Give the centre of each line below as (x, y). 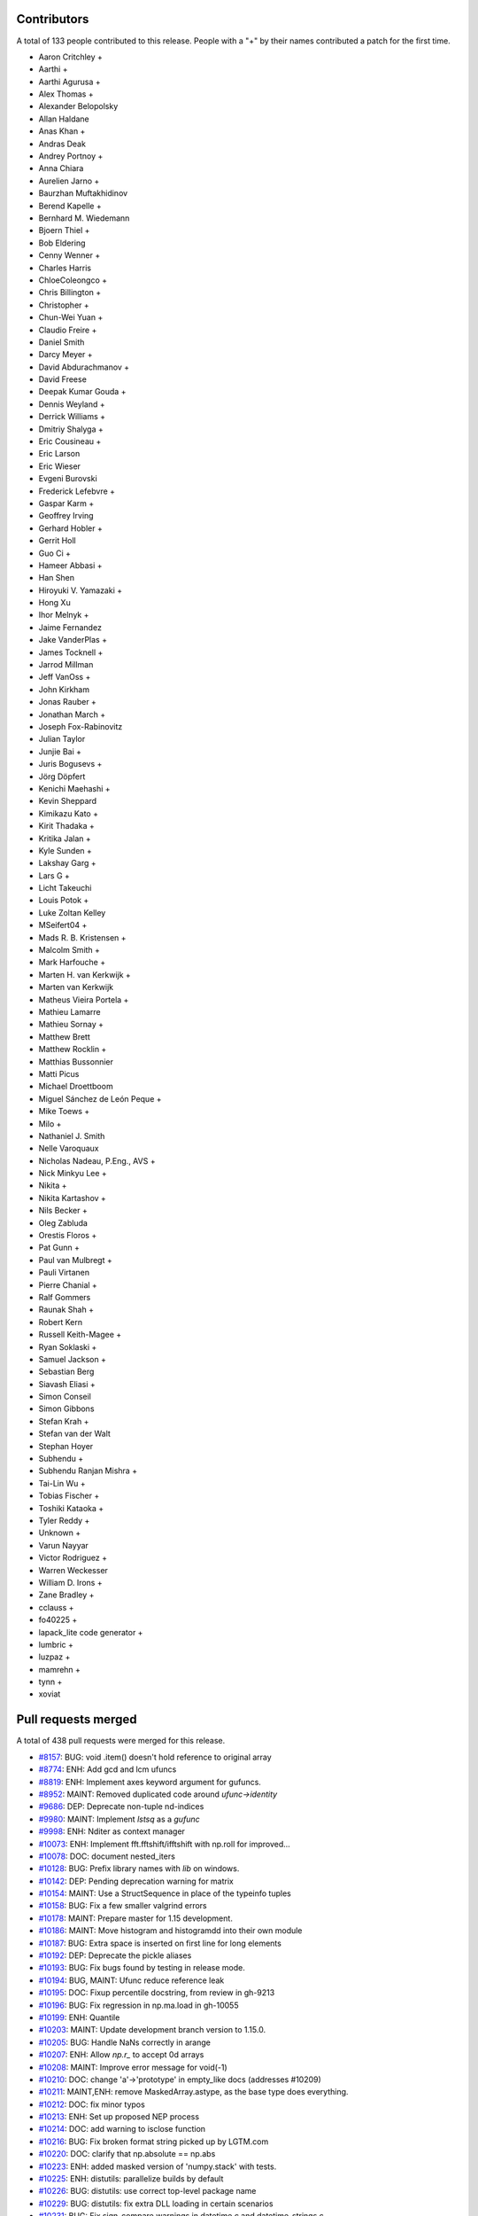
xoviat (50, 1694)
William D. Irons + (70, 1582)
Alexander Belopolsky (78, 106)
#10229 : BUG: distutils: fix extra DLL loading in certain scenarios (156, 2204)
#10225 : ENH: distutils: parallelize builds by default (131, 2179)
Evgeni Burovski (68, 479)
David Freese (63, 379)
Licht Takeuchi (65, 888)
